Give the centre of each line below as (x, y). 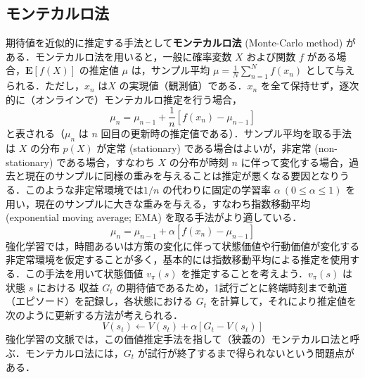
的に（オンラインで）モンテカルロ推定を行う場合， (124, 99)
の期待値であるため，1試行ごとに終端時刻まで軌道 (232, 287)
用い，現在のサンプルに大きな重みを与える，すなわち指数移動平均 (158, 203)
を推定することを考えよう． (245, 273)
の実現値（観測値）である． (183, 86)
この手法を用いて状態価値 (84, 273)
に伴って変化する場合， (295, 162)
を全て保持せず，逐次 (310, 86)
